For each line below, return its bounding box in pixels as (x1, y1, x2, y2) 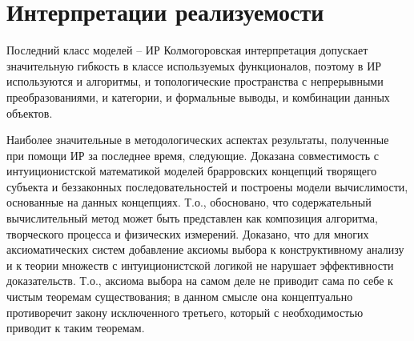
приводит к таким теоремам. (6, 319, 145, 336)
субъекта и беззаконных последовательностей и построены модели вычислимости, (6, 178, 408, 195)
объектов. (6, 104, 53, 121)
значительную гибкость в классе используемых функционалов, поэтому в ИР (6, 57, 382, 74)
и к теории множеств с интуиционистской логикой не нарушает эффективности (6, 256, 394, 273)
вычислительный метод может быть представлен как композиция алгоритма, (6, 210, 378, 227)
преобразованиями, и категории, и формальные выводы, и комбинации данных (6, 88, 390, 105)
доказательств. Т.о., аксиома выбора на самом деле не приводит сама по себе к (6, 272, 393, 289)
